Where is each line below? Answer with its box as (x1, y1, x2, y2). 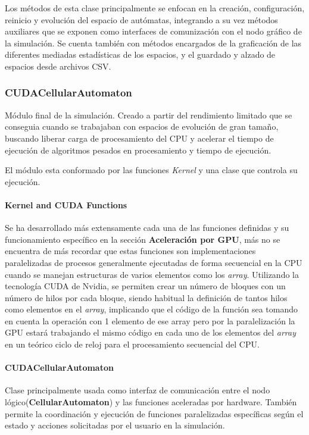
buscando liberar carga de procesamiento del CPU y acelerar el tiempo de (5, 132, 274, 144)
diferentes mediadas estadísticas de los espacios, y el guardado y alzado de (5, 48, 276, 61)
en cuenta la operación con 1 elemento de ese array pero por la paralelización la (5, 314, 295, 327)
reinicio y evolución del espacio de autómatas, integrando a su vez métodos (5, 13, 278, 26)
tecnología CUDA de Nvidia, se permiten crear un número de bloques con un (5, 280, 286, 292)
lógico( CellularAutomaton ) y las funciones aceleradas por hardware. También (5, 396, 297, 408)
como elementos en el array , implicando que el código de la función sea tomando (5, 303, 298, 315)
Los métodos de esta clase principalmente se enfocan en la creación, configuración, (5, 2, 305, 14)
